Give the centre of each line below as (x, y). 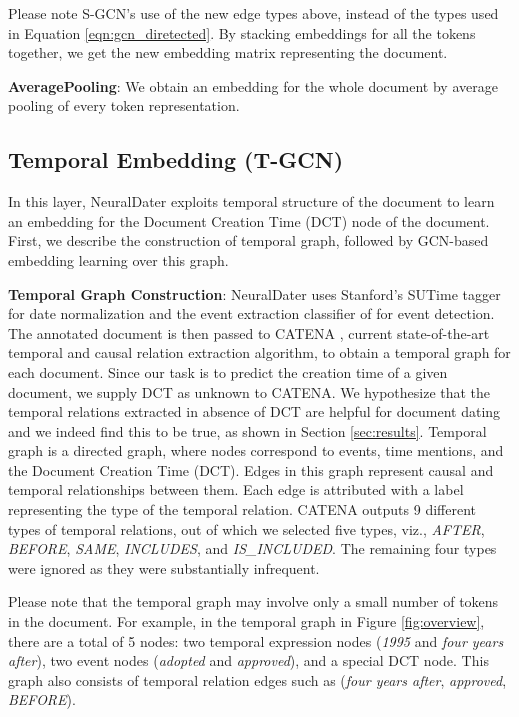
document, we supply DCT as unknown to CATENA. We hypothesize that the (249, 391)
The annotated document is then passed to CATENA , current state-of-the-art (249, 332)
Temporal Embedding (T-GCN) (176, 159)
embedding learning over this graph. (118, 259)
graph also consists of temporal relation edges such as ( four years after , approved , (257, 679)
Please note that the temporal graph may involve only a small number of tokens (253, 601)
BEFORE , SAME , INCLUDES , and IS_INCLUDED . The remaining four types (252, 548)
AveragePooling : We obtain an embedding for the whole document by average (253, 85)
